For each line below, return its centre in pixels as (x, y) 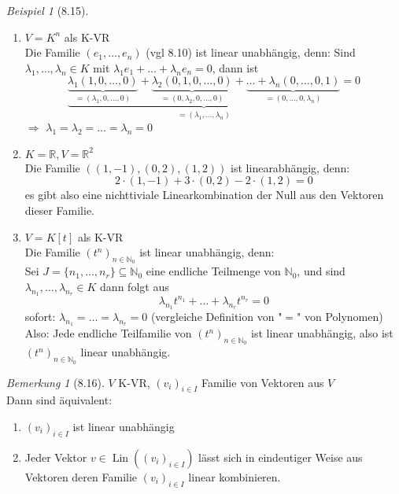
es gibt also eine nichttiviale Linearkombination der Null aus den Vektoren (204, 195)
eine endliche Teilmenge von (213, 271)
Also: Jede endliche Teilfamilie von (108, 333)
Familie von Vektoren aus (262, 382)
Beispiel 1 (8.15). (48, 10)
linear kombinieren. (235, 476)
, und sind (321, 271)
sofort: (40, 316)
